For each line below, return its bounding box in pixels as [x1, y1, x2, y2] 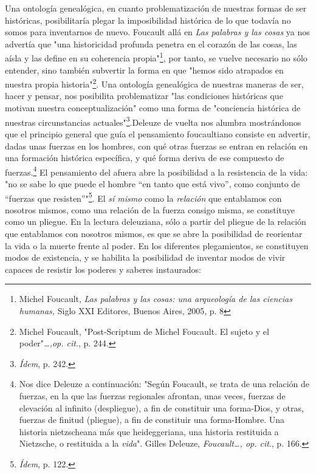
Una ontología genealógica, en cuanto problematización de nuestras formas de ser [5, 2, 307, 14]
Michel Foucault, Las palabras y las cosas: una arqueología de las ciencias [19, 292, 292, 305]
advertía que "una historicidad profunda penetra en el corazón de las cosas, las [5, 37, 297, 50]
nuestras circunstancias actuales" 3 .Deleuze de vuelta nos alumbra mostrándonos [5, 114, 301, 128]
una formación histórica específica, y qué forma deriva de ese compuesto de [5, 151, 284, 164]
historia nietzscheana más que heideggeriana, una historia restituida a [19, 425, 279, 438]
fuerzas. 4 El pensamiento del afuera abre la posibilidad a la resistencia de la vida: [5, 163, 308, 178]
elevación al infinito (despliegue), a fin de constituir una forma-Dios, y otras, [19, 401, 304, 414]
